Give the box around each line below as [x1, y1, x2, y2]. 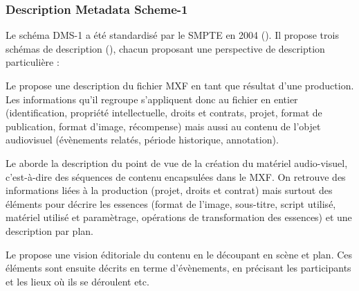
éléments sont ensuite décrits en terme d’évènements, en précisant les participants [6, 261, 351, 275]
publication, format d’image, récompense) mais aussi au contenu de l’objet [6, 118, 321, 133]
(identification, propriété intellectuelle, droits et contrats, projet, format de [6, 105, 322, 120]
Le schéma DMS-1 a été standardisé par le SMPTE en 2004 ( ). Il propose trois [6, 28, 339, 42]
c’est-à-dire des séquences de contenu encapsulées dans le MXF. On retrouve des [6, 169, 346, 184]
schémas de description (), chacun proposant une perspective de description [6, 41, 325, 55]
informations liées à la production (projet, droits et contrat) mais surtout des [6, 183, 333, 197]
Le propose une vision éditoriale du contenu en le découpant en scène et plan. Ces [6, 247, 353, 261]
